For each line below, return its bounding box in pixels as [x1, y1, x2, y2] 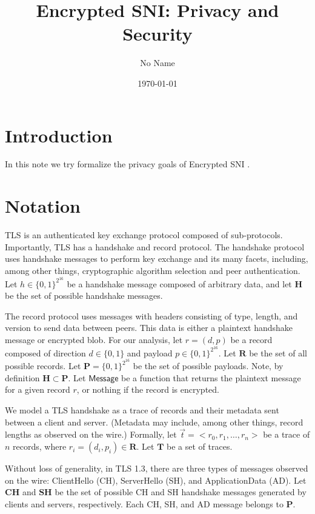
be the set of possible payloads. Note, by [133, 359, 283, 372]
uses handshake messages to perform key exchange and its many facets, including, [5, 252, 308, 265]
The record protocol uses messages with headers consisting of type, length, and [5, 309, 298, 322]
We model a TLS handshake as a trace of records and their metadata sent [5, 404, 279, 416]
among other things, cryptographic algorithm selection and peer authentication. [5, 264, 300, 276]
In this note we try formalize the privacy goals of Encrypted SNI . [5, 158, 250, 170]
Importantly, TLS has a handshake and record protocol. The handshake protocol [5, 240, 305, 253]
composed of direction [5, 346, 86, 359]
